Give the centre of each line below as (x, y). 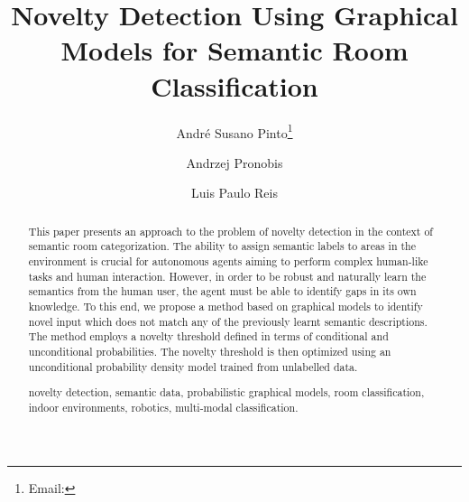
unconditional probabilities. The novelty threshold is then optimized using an (210, 351)
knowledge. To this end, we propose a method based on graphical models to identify (225, 307)
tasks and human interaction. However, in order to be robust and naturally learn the (227, 276)
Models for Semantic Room (234, 50)
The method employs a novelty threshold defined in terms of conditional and (208, 336)
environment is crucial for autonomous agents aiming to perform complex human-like (228, 261)
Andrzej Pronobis (234, 162)
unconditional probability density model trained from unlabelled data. (193, 366)
